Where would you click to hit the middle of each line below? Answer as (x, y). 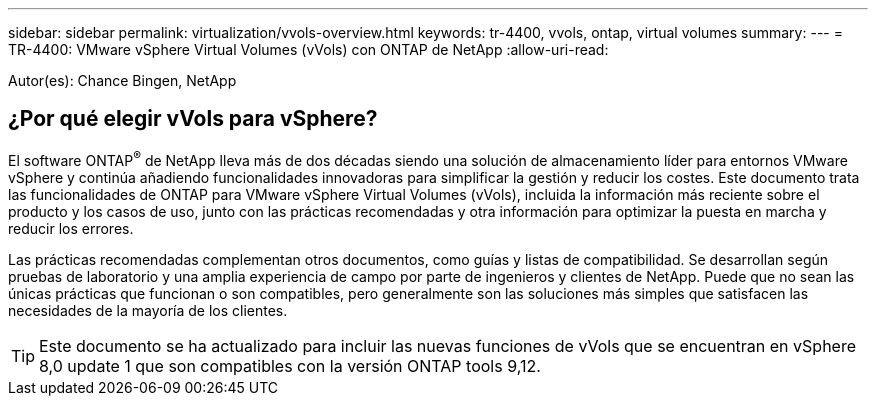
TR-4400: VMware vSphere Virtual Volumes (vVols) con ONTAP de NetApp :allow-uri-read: (308, 49)
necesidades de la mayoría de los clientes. (148, 310)
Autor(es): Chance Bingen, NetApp (122, 80)
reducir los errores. (71, 228)
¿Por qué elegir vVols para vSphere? (193, 119)
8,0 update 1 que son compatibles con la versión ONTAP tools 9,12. (290, 365)
